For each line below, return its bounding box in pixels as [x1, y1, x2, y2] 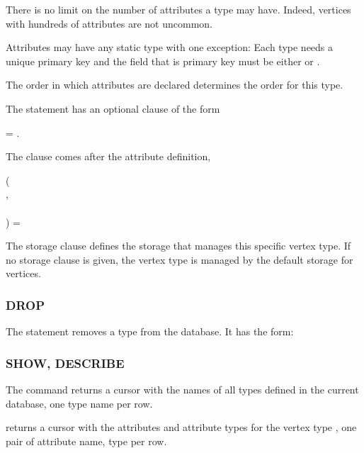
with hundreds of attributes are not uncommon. [6, 16, 212, 30]
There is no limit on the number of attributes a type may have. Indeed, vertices [6, 2, 351, 16]
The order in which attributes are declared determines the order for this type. [6, 77, 343, 92]
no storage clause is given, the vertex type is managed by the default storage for [6, 252, 353, 267]
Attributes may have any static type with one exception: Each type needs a [6, 40, 334, 55]
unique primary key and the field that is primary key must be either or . [6, 53, 320, 68]
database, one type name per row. [6, 396, 153, 410]
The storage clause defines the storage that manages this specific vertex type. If [6, 238, 351, 253]
